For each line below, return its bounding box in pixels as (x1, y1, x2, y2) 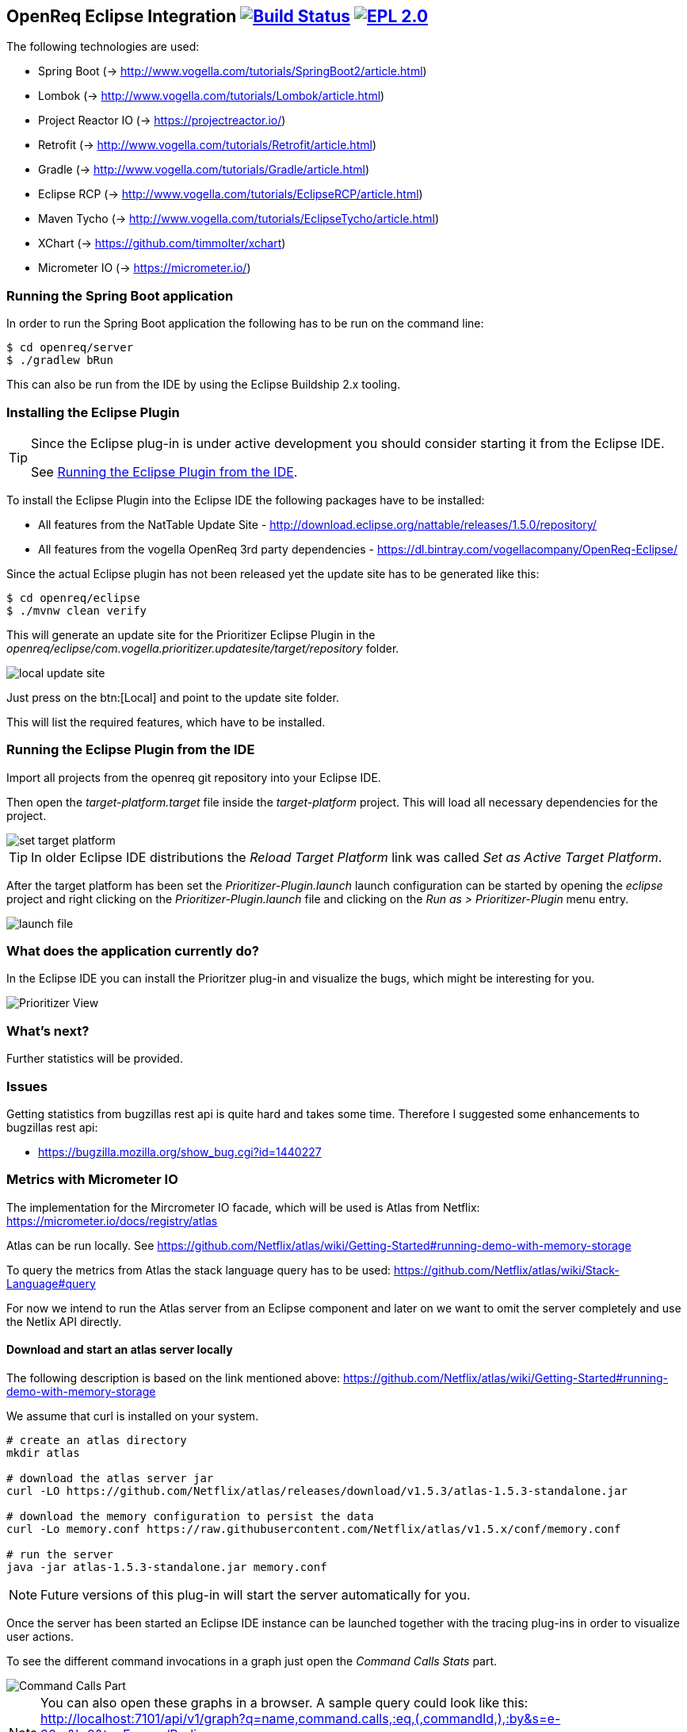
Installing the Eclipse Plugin (6, 404, 180, 420)
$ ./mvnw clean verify (6, 604, 147, 617)
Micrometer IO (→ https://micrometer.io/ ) (38, 261, 251, 275)
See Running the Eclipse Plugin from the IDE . (31, 463, 298, 480)
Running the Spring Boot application (6, 287, 234, 304)
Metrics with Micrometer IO (6, 1171, 178, 1188)
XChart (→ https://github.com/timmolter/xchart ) (38, 236, 286, 251)
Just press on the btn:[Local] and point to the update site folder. (6, 690, 339, 704)
